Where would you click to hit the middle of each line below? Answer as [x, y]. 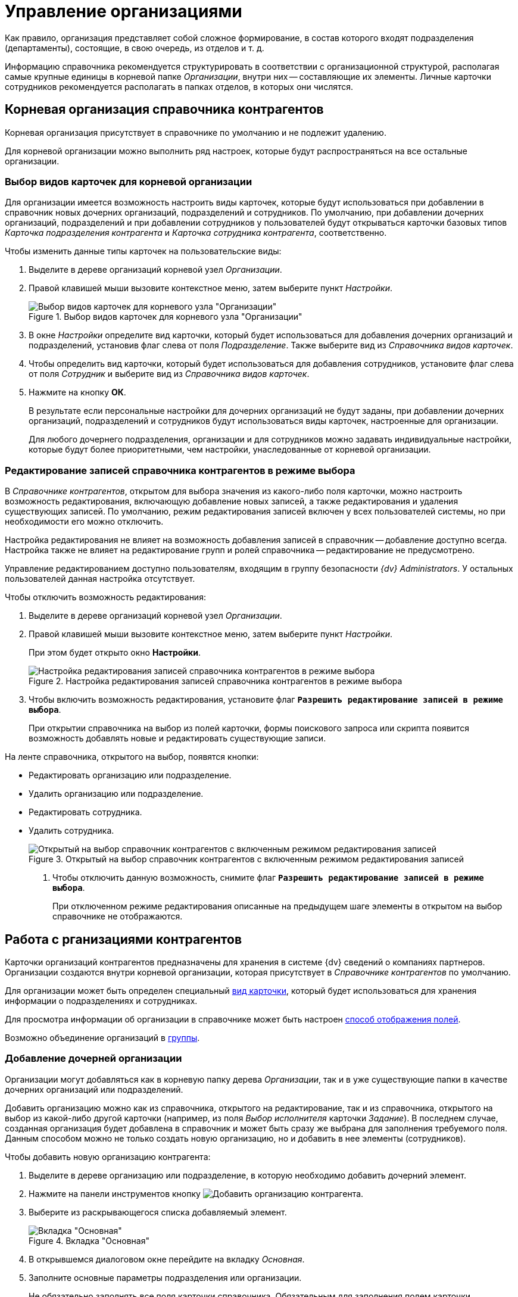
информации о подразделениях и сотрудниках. [101, 1000]
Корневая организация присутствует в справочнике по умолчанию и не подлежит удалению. [196, 132]
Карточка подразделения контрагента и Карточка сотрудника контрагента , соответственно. [196, 233]
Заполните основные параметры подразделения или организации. [165, 1277]
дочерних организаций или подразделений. [94, 1089]
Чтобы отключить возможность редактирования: [105, 597]
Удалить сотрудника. [71, 831]
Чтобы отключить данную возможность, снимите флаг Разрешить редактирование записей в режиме [268, 878]
